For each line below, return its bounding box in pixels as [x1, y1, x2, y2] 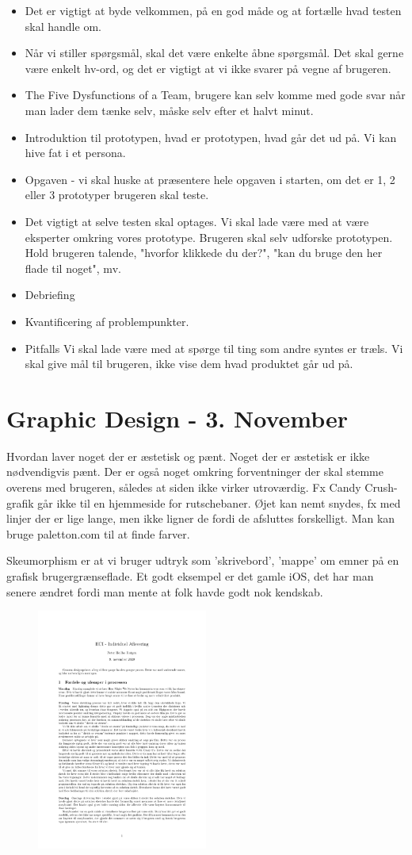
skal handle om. [25, 17, 101, 34]
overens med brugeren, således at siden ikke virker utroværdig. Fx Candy [6, 479, 361, 495]
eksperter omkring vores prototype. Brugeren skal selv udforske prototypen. [25, 228, 393, 245]
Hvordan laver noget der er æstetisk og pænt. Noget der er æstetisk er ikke [6, 447, 370, 464]
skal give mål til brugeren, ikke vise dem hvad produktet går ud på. [25, 355, 353, 372]
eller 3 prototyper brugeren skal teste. [25, 186, 209, 203]
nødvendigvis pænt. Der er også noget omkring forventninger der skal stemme [6, 463, 383, 480]
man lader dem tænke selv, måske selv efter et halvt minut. [25, 102, 314, 118]
